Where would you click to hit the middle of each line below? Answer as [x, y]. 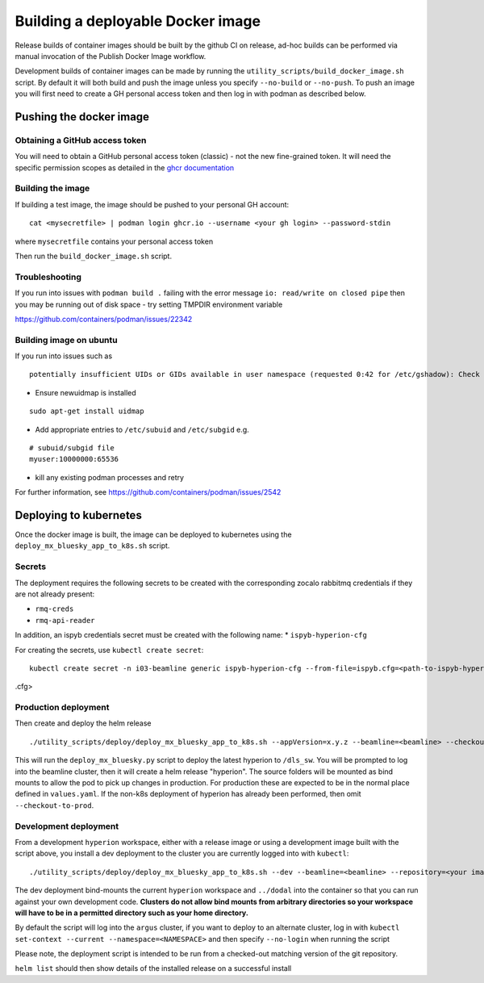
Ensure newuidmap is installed [86, 392]
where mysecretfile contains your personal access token [114, 241]
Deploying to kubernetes [79, 515]
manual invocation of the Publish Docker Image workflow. [111, 56]
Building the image [52, 188]
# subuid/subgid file [72, 448]
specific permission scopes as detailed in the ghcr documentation [125, 167]
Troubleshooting [48, 277]
